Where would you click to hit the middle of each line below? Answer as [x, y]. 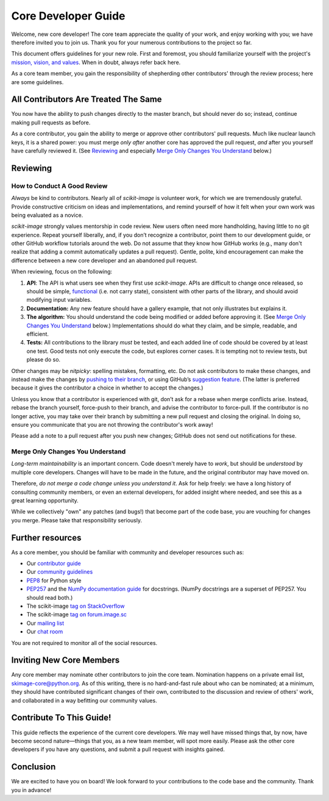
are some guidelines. [37, 82]
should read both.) [50, 597]
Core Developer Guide [68, 16]
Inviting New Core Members [65, 660]
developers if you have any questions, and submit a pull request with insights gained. [118, 749]
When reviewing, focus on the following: [62, 272]
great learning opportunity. [45, 500]
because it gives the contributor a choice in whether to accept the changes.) [107, 388]
